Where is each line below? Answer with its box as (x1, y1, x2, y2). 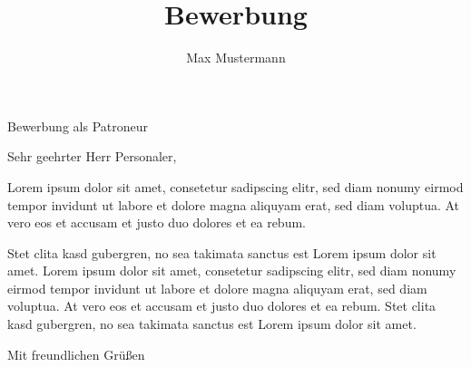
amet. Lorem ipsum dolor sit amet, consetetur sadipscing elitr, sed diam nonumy (7, 261, 456, 280)
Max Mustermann (186, 48, 286, 67)
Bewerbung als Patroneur (7, 116, 148, 135)
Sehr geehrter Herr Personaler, (7, 147, 177, 166)
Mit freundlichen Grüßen (7, 344, 145, 363)
